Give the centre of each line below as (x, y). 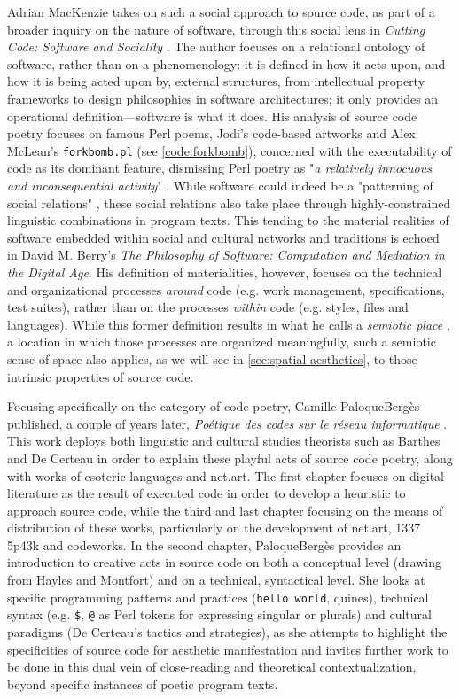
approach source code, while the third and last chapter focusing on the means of (225, 510)
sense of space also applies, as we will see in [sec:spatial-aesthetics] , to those (212, 358)
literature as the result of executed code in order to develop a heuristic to (207, 493)
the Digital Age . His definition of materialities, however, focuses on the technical (225, 272)
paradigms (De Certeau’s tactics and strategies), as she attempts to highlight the (227, 631)
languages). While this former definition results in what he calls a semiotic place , (229, 324)
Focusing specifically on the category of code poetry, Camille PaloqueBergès (214, 406)
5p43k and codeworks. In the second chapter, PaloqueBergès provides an (204, 544)
